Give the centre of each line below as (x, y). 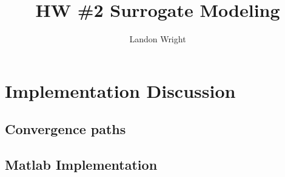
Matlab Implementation (81, 165)
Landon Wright (158, 39)
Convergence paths (65, 129)
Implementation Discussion (120, 90)
